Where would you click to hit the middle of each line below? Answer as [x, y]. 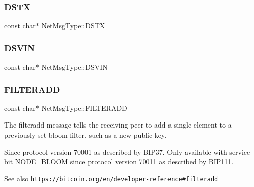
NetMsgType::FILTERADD [84, 108]
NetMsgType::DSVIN [74, 67]
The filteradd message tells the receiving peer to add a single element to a [118, 125]
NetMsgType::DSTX [73, 25]
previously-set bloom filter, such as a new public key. [86, 135]
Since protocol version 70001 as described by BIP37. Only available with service [127, 151]
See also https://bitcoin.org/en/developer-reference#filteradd [111, 178]
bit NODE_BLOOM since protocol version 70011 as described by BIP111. [119, 162]
